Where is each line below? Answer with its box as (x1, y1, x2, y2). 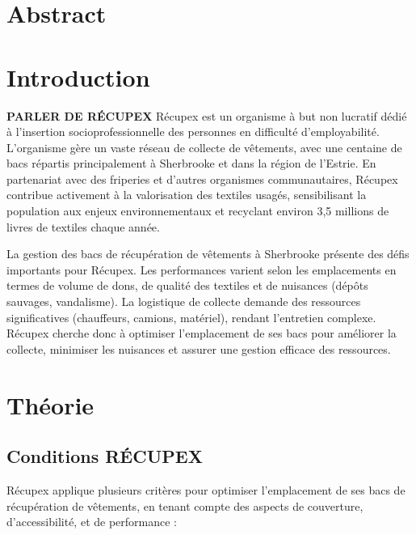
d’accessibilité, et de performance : (6, 513, 177, 530)
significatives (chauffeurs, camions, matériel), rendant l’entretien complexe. (6, 308, 376, 325)
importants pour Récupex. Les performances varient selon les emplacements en (6, 261, 397, 278)
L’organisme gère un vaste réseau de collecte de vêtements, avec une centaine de (6, 138, 402, 155)
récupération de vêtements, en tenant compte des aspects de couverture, (6, 497, 363, 514)
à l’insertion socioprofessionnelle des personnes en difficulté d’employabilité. (6, 123, 380, 140)
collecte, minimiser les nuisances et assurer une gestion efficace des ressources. (6, 340, 391, 357)
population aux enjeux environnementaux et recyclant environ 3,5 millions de (6, 202, 389, 219)
